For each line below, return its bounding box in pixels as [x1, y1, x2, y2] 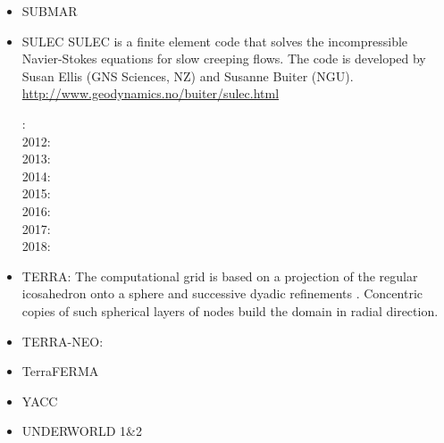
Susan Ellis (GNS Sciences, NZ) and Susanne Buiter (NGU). [21, 66, 354, 85]
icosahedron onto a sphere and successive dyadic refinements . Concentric [21, 284, 423, 303]
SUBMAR [21, 2, 78, 20]
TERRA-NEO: [21, 331, 104, 350]
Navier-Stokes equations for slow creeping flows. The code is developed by [21, 49, 426, 68]
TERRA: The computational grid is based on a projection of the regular [21, 266, 418, 285]
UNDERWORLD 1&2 [21, 422, 142, 440]
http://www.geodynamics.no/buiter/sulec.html [21, 84, 280, 103]
